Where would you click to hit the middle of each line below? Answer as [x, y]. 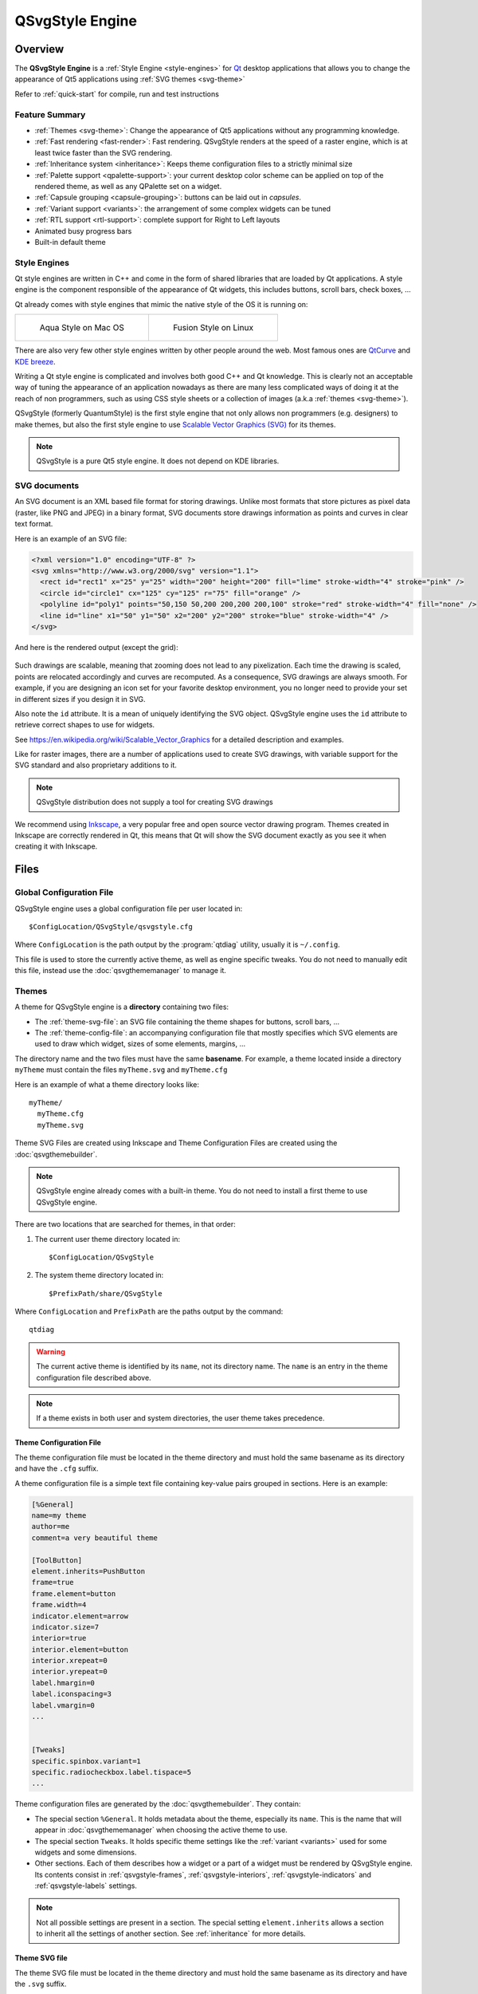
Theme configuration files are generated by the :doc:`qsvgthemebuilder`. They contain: [158, 1804]
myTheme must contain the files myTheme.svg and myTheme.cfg [121, 1070]
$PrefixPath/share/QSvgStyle [106, 1293]
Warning [51, 1351]
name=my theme [59, 1515]
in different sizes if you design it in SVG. [80, 699]
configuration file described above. [94, 1377]
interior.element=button [80, 1649]
